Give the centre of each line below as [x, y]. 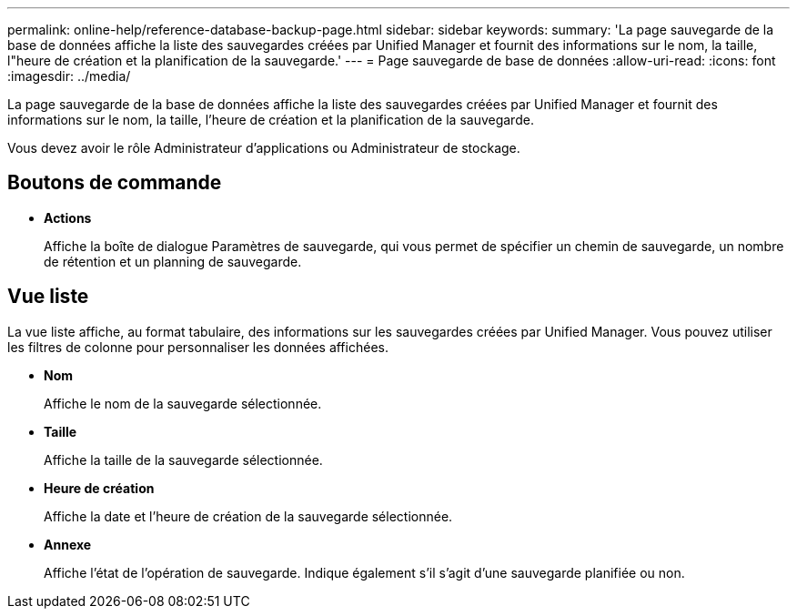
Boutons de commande [115, 183]
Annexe [68, 544]
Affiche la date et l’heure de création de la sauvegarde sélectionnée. [248, 516]
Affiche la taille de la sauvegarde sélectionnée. [183, 459]
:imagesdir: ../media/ [69, 76]
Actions [68, 217]
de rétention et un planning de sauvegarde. [173, 261]
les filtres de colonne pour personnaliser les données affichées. [198, 347]
